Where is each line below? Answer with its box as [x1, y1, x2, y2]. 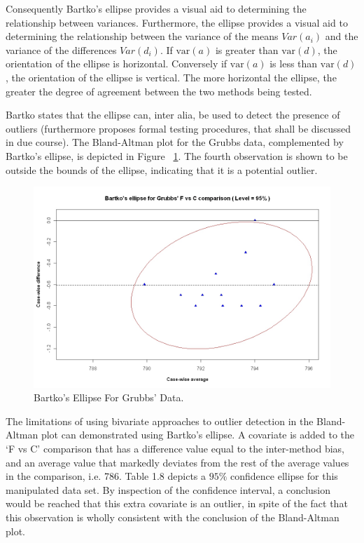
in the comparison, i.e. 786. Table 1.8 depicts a [6, 469, 206, 483]
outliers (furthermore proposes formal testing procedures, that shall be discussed [6, 121, 351, 135]
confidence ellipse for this [230, 469, 338, 483]
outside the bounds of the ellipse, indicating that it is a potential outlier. [6, 162, 318, 177]
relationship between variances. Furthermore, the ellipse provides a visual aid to [6, 15, 348, 29]
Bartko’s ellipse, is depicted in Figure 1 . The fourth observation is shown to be [6, 148, 348, 163]
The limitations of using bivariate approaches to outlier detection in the [6, 413, 314, 428]
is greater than [215, 42, 279, 57]
